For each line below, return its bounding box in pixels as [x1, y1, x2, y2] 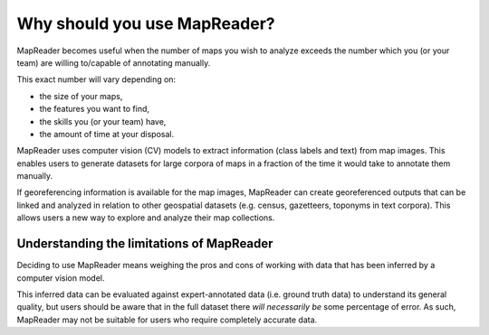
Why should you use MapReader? [16, 14, 275, 33]
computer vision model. [16, 272, 105, 284]
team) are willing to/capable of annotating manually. [16, 57, 211, 68]
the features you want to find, [39, 104, 149, 115]
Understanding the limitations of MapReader [16, 236, 273, 252]
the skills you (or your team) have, [39, 116, 167, 126]
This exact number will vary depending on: [16, 74, 177, 85]
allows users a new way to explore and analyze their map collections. [16, 212, 275, 223]
